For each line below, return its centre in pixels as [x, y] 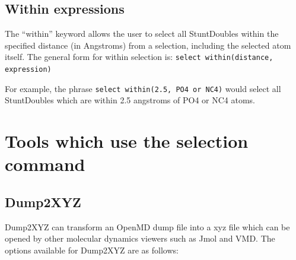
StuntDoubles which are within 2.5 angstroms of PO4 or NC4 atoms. [130, 100]
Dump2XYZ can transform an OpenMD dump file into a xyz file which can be [147, 226]
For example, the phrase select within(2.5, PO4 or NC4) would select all [143, 88]
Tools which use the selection [127, 141]
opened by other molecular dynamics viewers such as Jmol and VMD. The [140, 238]
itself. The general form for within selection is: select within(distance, [139, 57]
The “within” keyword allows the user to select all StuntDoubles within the [142, 34]
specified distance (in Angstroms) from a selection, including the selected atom [148, 45]
